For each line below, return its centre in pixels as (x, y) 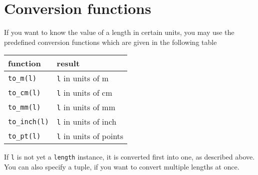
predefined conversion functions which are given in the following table (111, 42)
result (68, 63)
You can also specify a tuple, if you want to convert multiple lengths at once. (122, 166)
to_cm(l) (24, 92)
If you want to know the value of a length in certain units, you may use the (119, 32)
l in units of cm (84, 93)
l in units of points (90, 136)
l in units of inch (87, 122)
